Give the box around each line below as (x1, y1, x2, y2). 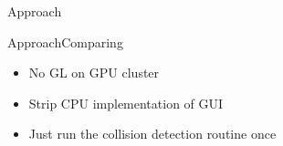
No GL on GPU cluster (28, 63, 160, 82)
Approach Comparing (7, 32, 123, 51)
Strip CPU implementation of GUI (28, 93, 224, 112)
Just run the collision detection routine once (28, 124, 277, 143)
